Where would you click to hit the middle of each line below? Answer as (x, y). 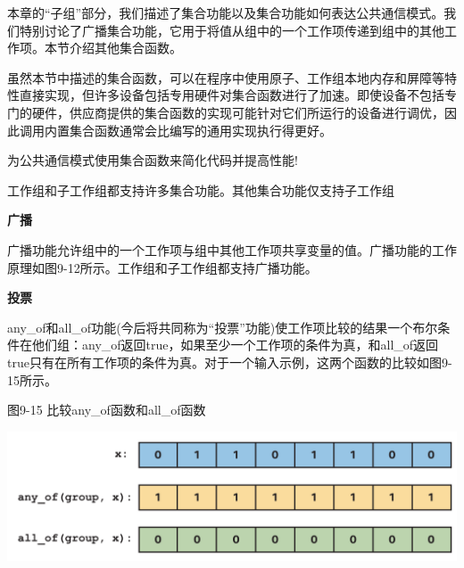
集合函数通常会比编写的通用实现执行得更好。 (200, 130)
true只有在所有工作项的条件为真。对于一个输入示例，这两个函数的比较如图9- (230, 362)
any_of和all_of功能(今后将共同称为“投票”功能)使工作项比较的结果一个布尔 (223, 327)
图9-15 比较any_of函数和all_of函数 (107, 410)
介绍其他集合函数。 (125, 48)
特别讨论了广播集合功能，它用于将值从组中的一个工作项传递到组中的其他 (232, 30)
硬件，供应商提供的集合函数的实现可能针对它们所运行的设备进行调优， (238, 112)
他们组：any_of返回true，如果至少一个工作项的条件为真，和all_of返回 (235, 345)
